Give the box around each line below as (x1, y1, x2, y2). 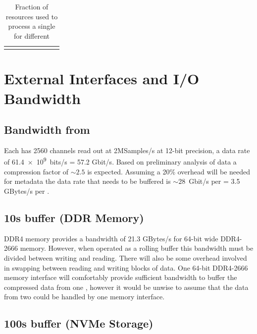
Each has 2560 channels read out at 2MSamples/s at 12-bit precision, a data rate (4, 145, 250, 155)
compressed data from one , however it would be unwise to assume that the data (4, 281, 249, 292)
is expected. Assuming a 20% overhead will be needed (87, 166, 251, 176)
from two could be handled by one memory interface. (4, 291, 165, 302)
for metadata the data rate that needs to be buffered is (4, 176, 171, 186)
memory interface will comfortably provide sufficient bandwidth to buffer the (4, 272, 237, 282)
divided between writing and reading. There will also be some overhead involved (4, 252, 247, 263)
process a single (8, 21, 55, 31)
